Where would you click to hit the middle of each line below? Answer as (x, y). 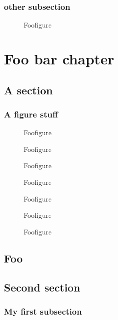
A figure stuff (31, 114)
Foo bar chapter (59, 58)
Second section (42, 287)
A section (29, 90)
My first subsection (43, 311)
